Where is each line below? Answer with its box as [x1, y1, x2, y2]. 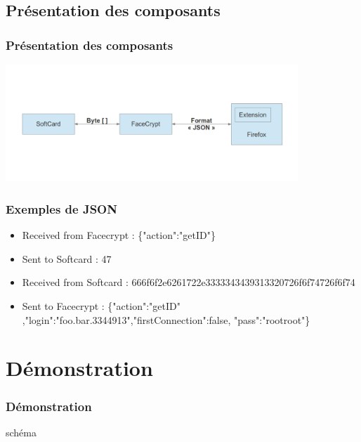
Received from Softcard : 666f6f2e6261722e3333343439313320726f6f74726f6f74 [22, 275, 355, 290]
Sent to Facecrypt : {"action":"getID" [22, 299, 180, 313]
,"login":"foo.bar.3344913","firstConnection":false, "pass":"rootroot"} [22, 312, 310, 327]
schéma [6, 424, 37, 439]
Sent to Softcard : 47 [22, 251, 112, 266]
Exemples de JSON [6, 200, 117, 217]
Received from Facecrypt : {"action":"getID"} [22, 228, 216, 242]
